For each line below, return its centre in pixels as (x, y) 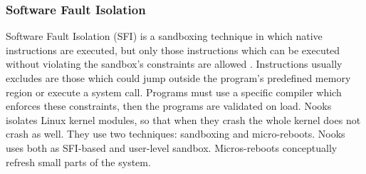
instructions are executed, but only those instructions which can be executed (173, 50)
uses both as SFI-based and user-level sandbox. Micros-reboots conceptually (172, 147)
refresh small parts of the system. (78, 162)
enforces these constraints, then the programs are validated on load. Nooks (169, 106)
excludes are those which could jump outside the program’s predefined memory (178, 78)
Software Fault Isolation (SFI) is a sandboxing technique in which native (164, 36)
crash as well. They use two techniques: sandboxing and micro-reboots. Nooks (176, 134)
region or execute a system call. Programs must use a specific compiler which (174, 92)
